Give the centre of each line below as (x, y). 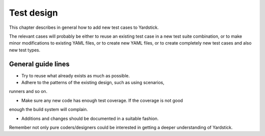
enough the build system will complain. (49, 110)
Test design (34, 13)
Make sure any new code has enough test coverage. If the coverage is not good (102, 100)
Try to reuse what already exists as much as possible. (76, 75)
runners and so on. (28, 91)
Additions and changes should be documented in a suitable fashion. (90, 118)
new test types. (25, 50)
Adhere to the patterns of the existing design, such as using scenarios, (93, 83)
